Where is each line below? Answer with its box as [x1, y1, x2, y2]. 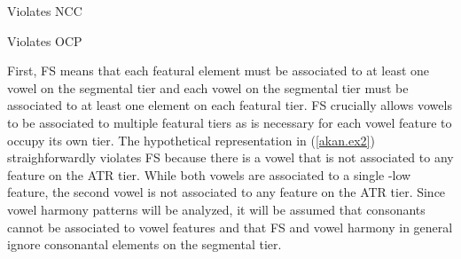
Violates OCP [7, 31, 82, 50]
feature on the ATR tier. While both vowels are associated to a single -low [7, 165, 411, 184]
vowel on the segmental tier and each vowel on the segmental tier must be [7, 78, 409, 97]
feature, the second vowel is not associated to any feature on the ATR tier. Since [7, 183, 446, 201]
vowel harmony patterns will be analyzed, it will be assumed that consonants [7, 200, 426, 218]
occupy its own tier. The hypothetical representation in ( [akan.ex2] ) [7, 130, 375, 149]
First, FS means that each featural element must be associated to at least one [7, 61, 430, 80]
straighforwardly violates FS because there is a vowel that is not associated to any [7, 148, 454, 167]
